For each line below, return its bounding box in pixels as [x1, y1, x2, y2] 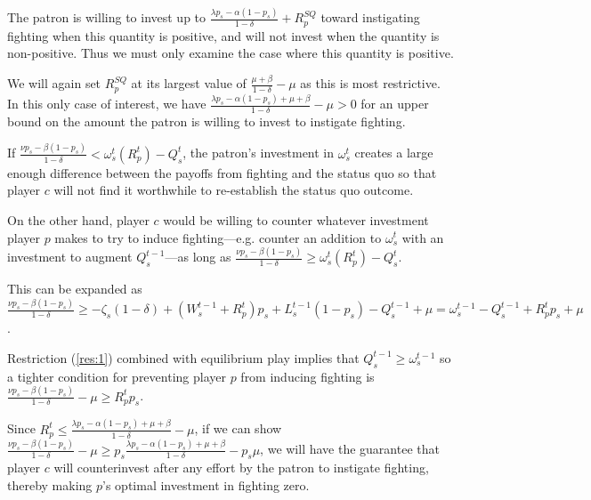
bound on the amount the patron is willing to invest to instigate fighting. [7, 111, 406, 130]
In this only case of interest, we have [7, 94, 206, 113]
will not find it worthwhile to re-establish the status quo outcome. [53, 181, 414, 199]
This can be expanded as [7, 279, 142, 298]
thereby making [7, 475, 93, 494]
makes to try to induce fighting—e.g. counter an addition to [54, 228, 382, 246]
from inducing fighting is [240, 367, 375, 385]
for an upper [360, 94, 429, 113]
